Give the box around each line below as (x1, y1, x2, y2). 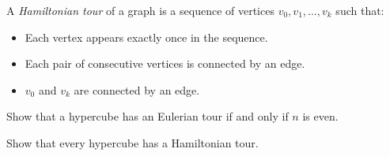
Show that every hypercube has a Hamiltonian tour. (6, 134, 259, 150)
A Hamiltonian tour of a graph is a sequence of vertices (6, 2, 275, 18)
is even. (302, 108, 339, 124)
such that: (335, 2, 384, 18)
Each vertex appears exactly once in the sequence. (25, 28, 268, 45)
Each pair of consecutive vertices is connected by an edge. (25, 55, 305, 72)
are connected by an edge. (74, 81, 200, 98)
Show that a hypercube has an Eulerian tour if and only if (6, 108, 289, 124)
